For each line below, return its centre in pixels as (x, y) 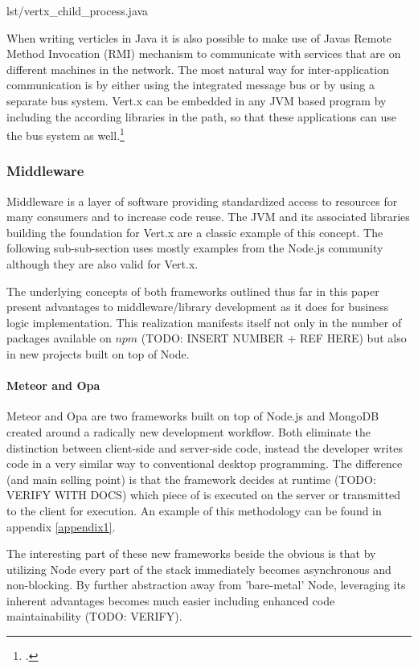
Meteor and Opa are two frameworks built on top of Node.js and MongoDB (193, 416)
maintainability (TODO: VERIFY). (94, 616)
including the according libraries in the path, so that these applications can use (202, 116)
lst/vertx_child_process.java (78, 10)
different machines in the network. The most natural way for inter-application (198, 69)
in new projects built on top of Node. (98, 353)
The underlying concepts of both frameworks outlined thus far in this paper (193, 291)
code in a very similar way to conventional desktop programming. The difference (205, 463)
